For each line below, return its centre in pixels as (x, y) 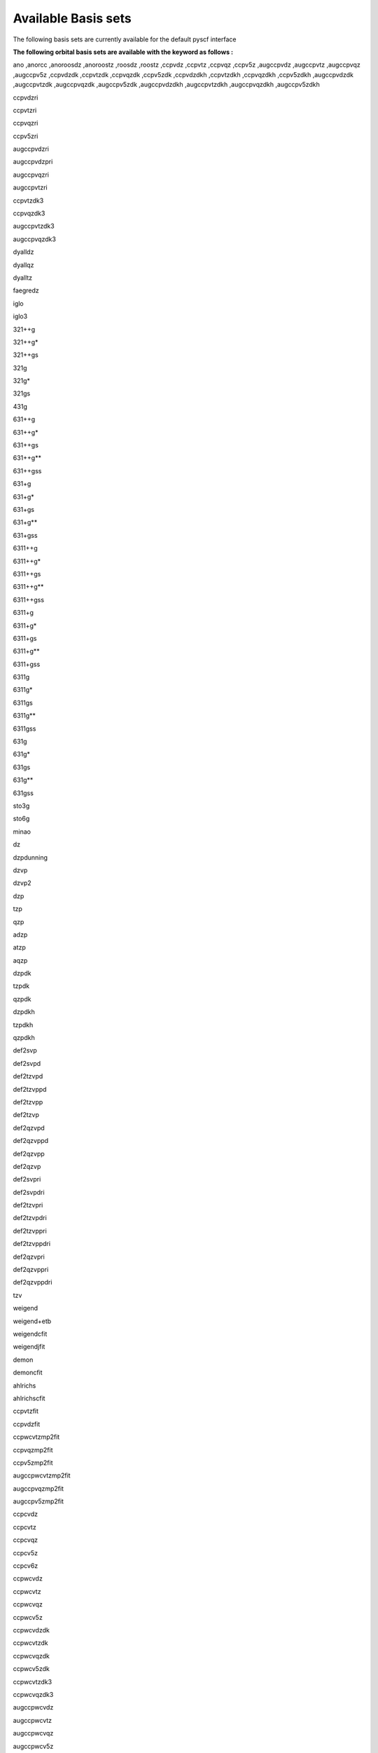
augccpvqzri (31, 175)
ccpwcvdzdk (31, 1630)
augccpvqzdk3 (34, 239)
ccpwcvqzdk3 (33, 1694)
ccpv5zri (26, 136)
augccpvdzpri (33, 162)
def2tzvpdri (30, 1218)
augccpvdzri (31, 149)
